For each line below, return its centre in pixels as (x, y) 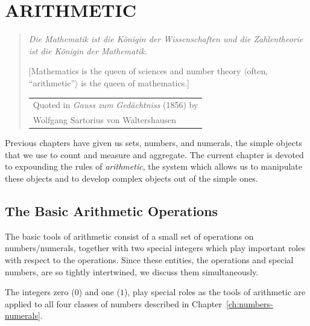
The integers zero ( (40, 292)
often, (258, 71)
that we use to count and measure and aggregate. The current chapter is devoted (154, 154)
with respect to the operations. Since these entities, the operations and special (149, 259)
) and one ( (100, 292)
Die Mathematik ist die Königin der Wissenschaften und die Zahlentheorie (166, 39)
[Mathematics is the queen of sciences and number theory (135, 71)
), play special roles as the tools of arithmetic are (215, 292)
